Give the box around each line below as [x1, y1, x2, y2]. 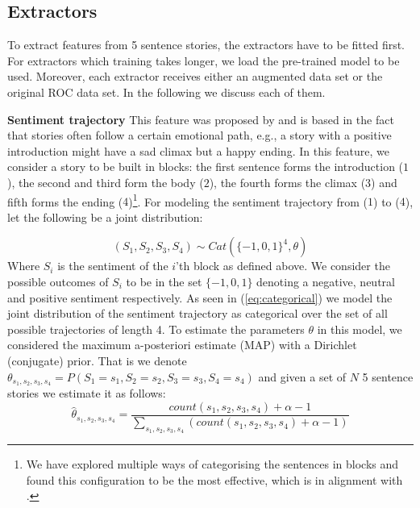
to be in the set [126, 273, 202, 289]
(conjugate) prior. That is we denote [7, 352, 187, 369]
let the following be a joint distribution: [7, 208, 203, 225]
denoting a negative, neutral [256, 273, 395, 289]
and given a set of [258, 368, 347, 385]
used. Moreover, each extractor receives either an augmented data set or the [7, 68, 383, 85]
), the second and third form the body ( [7, 173, 204, 190]
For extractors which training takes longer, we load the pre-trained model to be [7, 52, 400, 69]
